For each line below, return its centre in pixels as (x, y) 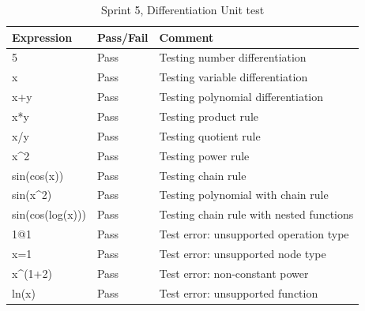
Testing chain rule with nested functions (256, 214)
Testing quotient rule (210, 135)
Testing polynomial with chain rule (244, 195)
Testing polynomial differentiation (241, 97)
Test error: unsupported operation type (254, 234)
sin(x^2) (32, 195)
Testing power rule (204, 155)
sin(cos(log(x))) (49, 214)
